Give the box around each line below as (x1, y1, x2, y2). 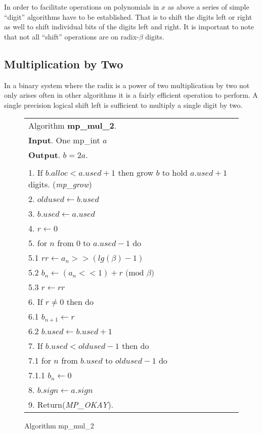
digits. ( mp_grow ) (28, 178, 92, 190)
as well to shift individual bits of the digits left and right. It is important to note (4, 21, 254, 32)
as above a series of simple (167, 2, 249, 12)
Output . (28, 149, 61, 161)
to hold (162, 167, 188, 179)
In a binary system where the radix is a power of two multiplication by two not (4, 80, 250, 90)
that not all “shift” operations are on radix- (4, 31, 139, 42)
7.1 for (28, 354, 51, 367)
